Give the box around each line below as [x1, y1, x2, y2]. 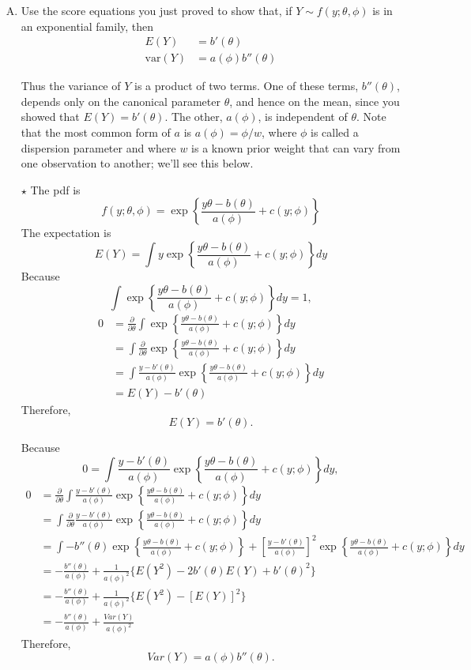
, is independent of [258, 108, 348, 125]
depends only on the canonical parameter [21, 92, 220, 109]
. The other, [164, 108, 223, 125]
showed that [21, 108, 80, 125]
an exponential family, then [21, 17, 154, 34]
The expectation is [21, 224, 111, 241]
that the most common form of [21, 124, 171, 141]
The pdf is [30, 181, 81, 198]
